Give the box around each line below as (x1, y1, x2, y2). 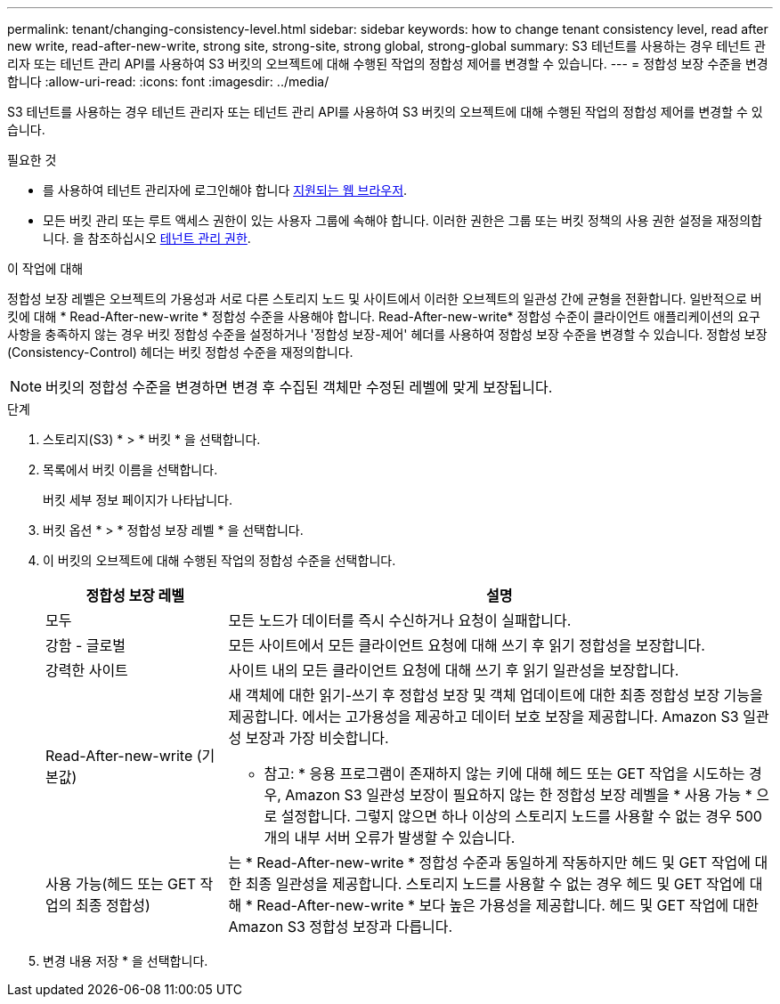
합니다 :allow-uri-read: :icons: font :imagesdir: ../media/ (7, 74, 329, 89)
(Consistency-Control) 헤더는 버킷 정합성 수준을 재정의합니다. (7, 344, 353, 360)
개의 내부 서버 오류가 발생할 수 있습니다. (264, 829, 516, 846)
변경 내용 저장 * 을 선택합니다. (43, 953, 208, 968)
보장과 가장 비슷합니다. (245, 729, 389, 747)
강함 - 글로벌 (45, 636, 126, 654)
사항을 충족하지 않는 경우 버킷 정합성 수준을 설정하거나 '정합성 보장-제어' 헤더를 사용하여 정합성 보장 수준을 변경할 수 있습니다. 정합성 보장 (7, 327, 768, 342)
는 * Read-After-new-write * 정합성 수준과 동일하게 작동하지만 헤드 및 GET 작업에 (228, 854, 751, 871)
